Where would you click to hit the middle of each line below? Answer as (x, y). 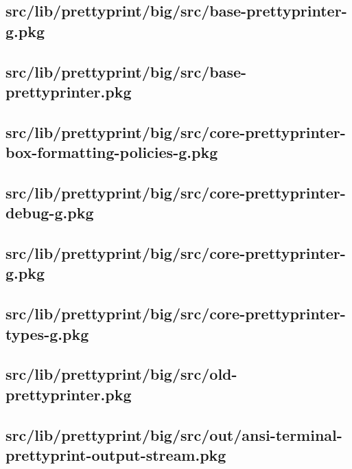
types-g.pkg (47, 333)
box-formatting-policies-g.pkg (112, 152)
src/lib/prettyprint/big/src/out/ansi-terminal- (174, 434)
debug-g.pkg (50, 213)
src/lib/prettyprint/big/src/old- (121, 374)
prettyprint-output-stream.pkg (116, 454)
